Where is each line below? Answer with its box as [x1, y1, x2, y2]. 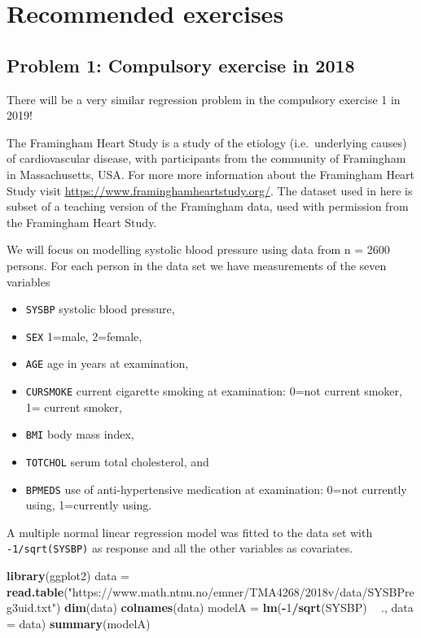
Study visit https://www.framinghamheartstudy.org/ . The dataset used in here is [7, 181, 413, 199]
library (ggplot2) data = [7, 567, 129, 584]
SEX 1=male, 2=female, [25, 327, 143, 344]
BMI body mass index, [25, 426, 134, 443]
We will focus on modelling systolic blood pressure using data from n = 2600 [7, 241, 390, 258]
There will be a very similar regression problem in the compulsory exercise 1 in [7, 90, 401, 107]
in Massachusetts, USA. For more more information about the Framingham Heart [7, 165, 415, 182]
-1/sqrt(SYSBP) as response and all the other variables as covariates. [7, 540, 353, 557]
